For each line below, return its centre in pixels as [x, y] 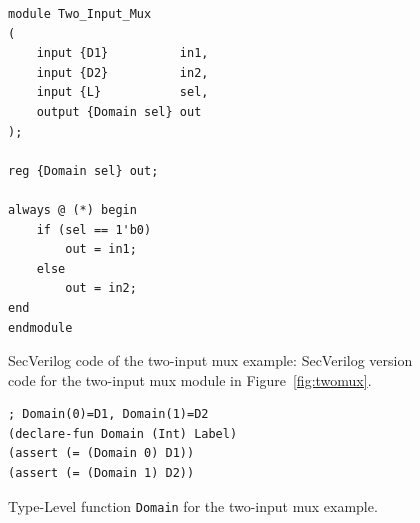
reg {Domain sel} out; [83, 170]
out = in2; [101, 288]
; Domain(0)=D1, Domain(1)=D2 [108, 414]
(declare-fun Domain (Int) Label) [123, 433]
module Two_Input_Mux [80, 14]
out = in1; [101, 249]
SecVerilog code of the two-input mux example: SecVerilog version [210, 360]
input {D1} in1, [122, 53]
